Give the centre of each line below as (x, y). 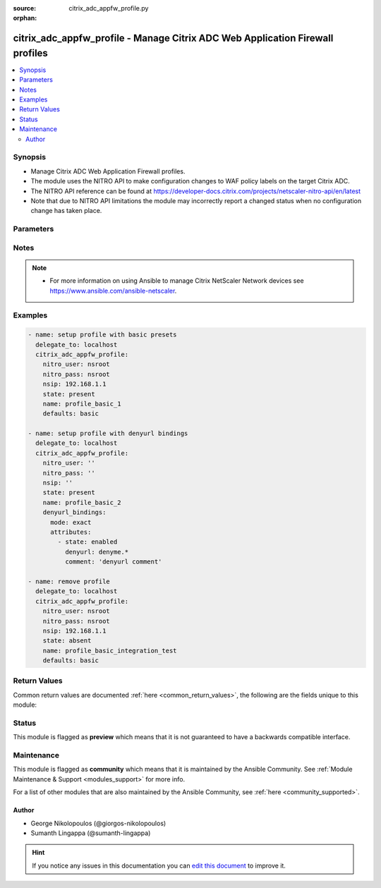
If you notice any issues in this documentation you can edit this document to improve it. (159, 865)
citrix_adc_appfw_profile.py (109, 8)
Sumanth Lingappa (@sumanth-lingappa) (91, 833)
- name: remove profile (69, 581)
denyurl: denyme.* (97, 552)
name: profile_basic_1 (82, 403)
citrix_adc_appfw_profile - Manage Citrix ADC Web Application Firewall (173, 38)
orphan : (25, 18)
